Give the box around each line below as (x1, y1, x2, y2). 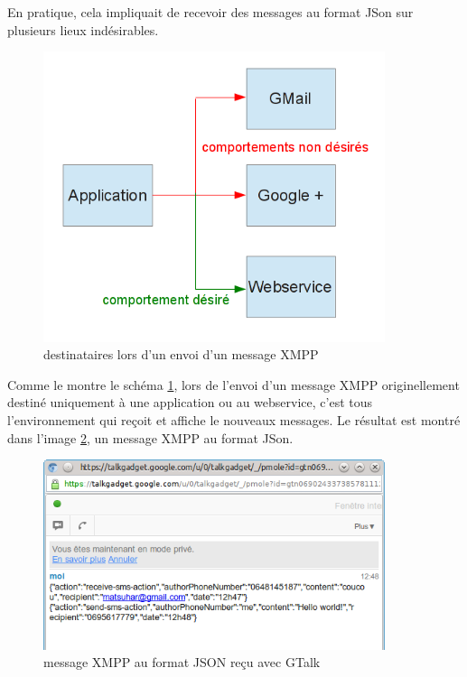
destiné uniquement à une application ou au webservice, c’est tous (7, 393, 372, 412)
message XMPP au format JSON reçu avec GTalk (43, 653, 321, 672)
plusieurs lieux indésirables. (7, 20, 159, 39)
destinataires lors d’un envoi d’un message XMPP (43, 345, 319, 364)
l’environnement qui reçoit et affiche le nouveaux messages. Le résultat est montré (7, 410, 461, 429)
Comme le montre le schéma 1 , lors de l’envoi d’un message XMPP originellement (7, 375, 460, 394)
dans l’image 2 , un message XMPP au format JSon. (7, 428, 294, 447)
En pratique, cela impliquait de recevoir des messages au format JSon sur (7, 3, 414, 21)
